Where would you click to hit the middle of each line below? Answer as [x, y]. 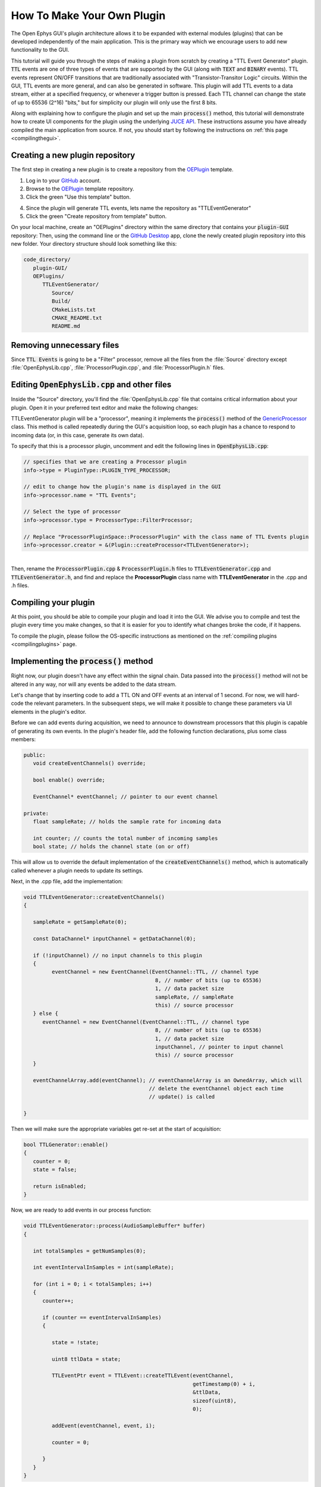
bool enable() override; [69, 780]
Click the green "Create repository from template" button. [96, 217]
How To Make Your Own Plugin [88, 15]
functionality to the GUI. [40, 50]
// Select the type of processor [72, 512]
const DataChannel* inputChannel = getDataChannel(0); [114, 939]
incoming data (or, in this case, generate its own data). [78, 435]
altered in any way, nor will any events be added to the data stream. [94, 684]
